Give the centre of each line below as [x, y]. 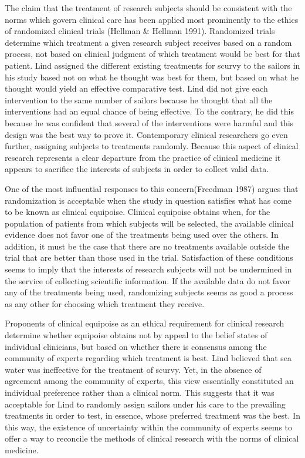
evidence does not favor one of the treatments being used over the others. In [142, 235]
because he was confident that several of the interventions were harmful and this [149, 122]
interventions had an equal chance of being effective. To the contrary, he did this [149, 111]
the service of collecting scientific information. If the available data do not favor [148, 280]
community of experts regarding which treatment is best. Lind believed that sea [148, 358]
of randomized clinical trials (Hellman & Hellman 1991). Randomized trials [140, 31]
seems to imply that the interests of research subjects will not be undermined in [148, 269]
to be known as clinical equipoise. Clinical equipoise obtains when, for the [138, 212]
